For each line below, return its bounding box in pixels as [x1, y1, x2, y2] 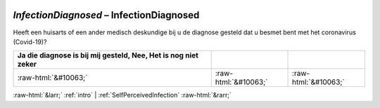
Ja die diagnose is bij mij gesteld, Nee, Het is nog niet [17, 50, 198, 60]
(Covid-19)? [13, 37, 47, 46]
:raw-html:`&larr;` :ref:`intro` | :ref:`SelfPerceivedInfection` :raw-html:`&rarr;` [13, 91, 232, 100]
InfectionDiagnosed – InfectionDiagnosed [13, 9, 200, 21]
